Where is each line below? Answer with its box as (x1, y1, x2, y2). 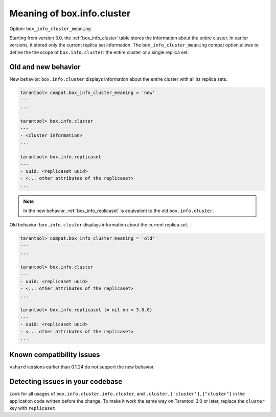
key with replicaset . (9, 405, 57, 411)
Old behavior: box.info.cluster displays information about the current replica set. (9, 222, 189, 228)
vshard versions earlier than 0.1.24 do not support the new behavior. (9, 364, 155, 370)
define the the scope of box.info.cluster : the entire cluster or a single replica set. (9, 49, 189, 55)
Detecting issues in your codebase (9, 377, 123, 386)
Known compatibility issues (9, 351, 100, 359)
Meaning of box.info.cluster (9, 8, 131, 19)
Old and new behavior (9, 62, 81, 71)
